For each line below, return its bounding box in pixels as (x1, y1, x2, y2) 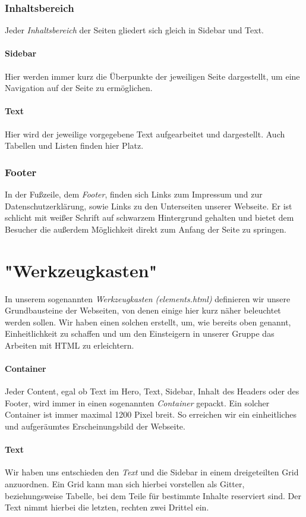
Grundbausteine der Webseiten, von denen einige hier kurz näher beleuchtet (5, 304, 281, 317)
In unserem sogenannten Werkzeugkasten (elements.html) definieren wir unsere (5, 292, 291, 305)
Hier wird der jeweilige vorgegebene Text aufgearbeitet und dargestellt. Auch (5, 127, 285, 140)
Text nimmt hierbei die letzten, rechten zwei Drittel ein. (5, 501, 209, 513)
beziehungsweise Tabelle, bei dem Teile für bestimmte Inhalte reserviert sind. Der (5, 489, 301, 502)
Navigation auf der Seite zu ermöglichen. (5, 82, 153, 94)
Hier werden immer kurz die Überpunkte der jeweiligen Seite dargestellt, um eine (5, 70, 300, 82)
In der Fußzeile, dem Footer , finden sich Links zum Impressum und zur (5, 188, 263, 200)
